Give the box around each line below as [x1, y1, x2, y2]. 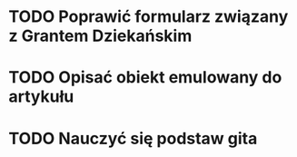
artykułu [8, 86, 74, 107]
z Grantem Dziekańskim [8, 25, 193, 46]
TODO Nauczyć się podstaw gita [8, 128, 258, 149]
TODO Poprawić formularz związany [8, 6, 289, 27]
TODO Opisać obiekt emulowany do [8, 67, 282, 88]
